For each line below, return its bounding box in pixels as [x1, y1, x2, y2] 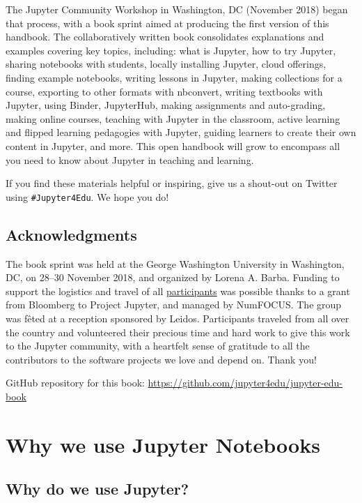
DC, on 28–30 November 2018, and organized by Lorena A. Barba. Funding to [6, 270, 340, 285]
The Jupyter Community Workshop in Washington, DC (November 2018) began [6, 2, 348, 16]
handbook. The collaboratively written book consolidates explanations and [6, 29, 324, 44]
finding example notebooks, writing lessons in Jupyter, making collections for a [6, 70, 343, 84]
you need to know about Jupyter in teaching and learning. [6, 152, 254, 167]
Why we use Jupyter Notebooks [6, 430, 320, 458]
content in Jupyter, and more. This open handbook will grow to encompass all [6, 138, 340, 153]
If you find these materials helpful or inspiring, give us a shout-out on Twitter [6, 176, 338, 190]
